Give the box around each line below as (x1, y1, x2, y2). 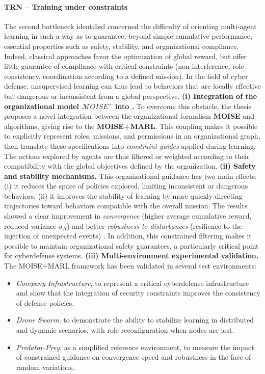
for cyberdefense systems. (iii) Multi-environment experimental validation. (4, 250, 259, 261)
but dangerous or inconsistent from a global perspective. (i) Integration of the (4, 90, 257, 101)
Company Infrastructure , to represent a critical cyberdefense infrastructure (16, 277, 249, 288)
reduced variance (4, 220, 57, 231)
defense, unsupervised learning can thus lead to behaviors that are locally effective (4, 81, 261, 91)
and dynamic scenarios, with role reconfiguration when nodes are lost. (16, 325, 234, 335)
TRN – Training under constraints (4, 1, 128, 12)
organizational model (4, 100, 79, 111)
